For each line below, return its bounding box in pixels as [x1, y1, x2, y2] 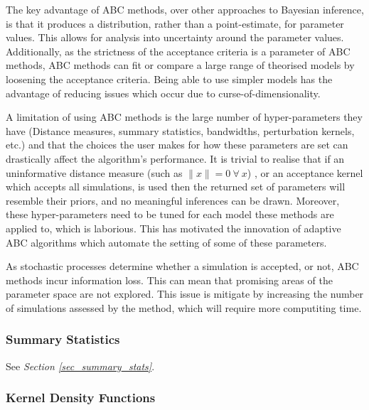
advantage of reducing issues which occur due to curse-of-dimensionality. [6, 85, 321, 100]
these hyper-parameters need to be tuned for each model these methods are [6, 207, 334, 222]
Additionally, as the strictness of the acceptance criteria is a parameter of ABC [6, 43, 351, 58]
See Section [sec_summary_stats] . [6, 358, 155, 373]
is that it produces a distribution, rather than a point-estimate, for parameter [6, 16, 344, 31]
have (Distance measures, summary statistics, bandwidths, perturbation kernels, [6, 123, 355, 138]
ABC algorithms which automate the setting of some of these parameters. [6, 234, 327, 249]
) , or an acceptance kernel [247, 165, 363, 180]
